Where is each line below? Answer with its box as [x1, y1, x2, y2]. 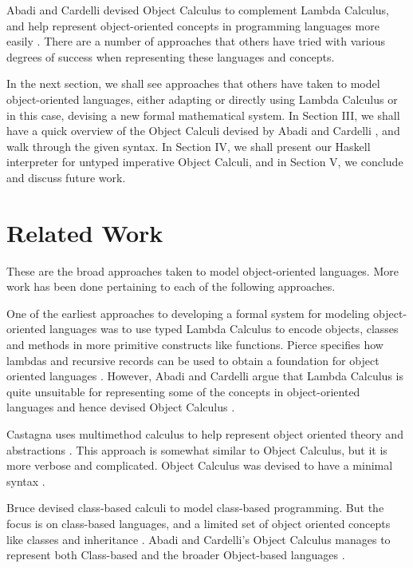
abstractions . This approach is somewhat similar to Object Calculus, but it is [6, 441, 387, 458]
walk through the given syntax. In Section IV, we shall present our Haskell [6, 137, 371, 154]
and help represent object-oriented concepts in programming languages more [6, 17, 380, 34]
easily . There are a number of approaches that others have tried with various [6, 33, 386, 50]
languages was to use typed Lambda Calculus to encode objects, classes [49, 320, 399, 337]
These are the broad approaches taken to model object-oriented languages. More [6, 262, 399, 279]
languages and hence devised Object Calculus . [6, 399, 235, 415]
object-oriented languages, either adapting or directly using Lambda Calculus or [6, 90, 398, 107]
